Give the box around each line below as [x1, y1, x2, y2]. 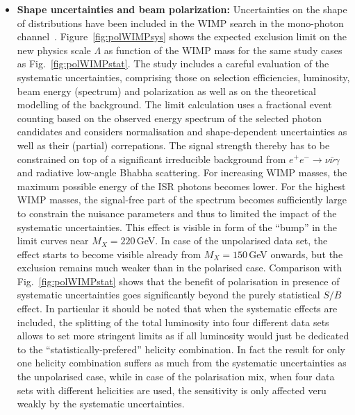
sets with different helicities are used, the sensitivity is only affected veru [17, 382, 327, 397]
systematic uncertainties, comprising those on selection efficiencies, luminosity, [17, 69, 350, 84]
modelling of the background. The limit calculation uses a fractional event [17, 97, 332, 112]
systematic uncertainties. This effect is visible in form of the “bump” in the [17, 219, 337, 234]
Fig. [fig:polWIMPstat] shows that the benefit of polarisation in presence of [17, 273, 340, 288]
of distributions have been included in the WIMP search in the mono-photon [17, 15, 344, 30]
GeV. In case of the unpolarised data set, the [136, 233, 328, 248]
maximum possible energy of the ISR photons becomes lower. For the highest [17, 178, 346, 193]
